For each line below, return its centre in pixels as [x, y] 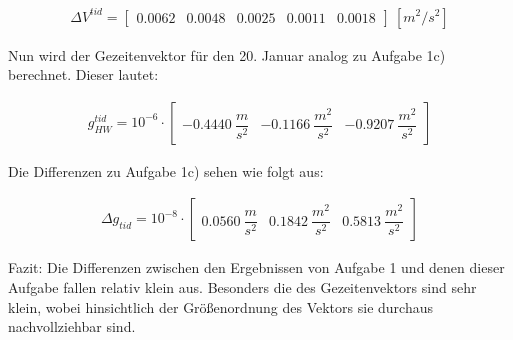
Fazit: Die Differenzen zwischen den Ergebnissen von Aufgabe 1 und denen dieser [256, 267]
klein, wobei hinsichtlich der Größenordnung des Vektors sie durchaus [220, 306]
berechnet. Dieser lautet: [83, 74]
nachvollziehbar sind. [72, 326]
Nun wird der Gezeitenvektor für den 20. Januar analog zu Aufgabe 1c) [227, 54]
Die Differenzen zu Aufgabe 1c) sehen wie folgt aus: [166, 170]
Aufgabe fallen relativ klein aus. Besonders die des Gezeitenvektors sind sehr [242, 286]
